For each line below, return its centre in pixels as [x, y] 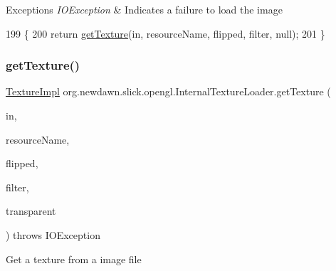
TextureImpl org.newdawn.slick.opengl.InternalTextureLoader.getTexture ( [168, 91]
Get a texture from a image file [74, 259]
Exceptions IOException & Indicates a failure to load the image [144, 9]
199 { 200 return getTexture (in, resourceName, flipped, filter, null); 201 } [166, 33]
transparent [31, 211]
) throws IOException [53, 234]
